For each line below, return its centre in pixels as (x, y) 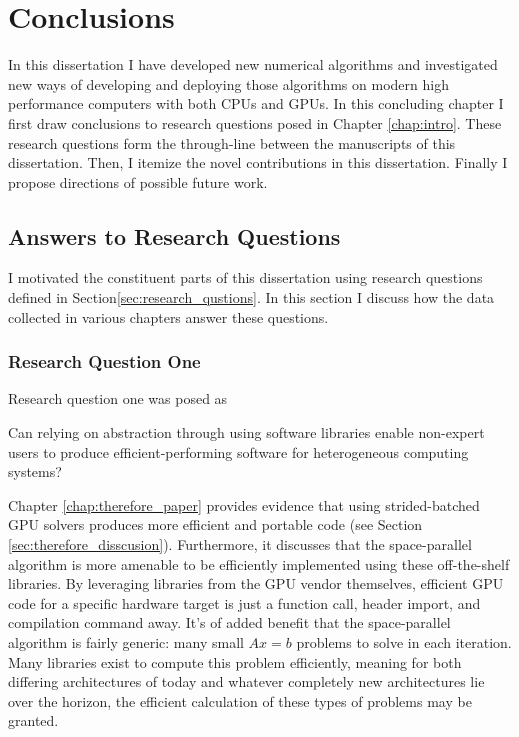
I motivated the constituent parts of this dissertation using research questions (245, 277)
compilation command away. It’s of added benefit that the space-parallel (229, 622)
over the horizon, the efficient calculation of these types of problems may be (240, 700)
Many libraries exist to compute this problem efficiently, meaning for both (235, 661)
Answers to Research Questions (174, 235)
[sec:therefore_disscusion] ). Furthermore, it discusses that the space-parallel (240, 544)
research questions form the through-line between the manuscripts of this (232, 142)
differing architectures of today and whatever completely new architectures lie (246, 681)
